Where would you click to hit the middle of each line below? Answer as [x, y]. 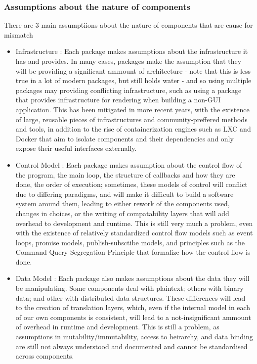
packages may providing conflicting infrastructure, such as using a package [128, 90]
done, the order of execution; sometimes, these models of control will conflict [131, 184]
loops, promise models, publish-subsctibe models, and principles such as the [130, 242]
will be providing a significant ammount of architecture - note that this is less [133, 70]
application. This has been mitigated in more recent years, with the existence [132, 109]
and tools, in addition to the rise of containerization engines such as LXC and [133, 129]
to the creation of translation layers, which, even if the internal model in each [133, 307]
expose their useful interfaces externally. [76, 148]
